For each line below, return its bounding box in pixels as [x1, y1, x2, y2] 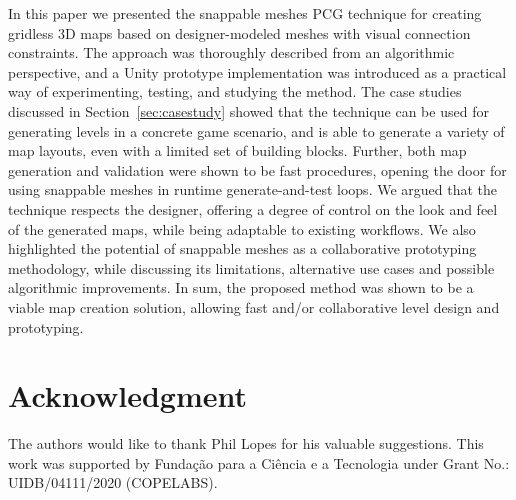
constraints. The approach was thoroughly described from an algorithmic [8, 42, 455, 63]
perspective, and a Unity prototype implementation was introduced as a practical [8, 61, 507, 82]
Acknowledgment [8, 375, 247, 416]
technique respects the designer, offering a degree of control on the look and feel [8, 198, 498, 219]
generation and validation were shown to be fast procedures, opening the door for [8, 159, 507, 180]
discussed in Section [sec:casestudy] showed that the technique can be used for [8, 100, 489, 121]
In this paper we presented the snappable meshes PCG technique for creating [8, 3, 482, 23]
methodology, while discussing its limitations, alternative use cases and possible [8, 257, 495, 278]
